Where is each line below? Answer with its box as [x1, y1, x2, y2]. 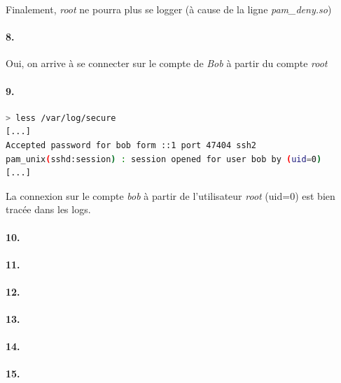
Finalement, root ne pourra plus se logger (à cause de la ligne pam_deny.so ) [6, 2, 332, 16]
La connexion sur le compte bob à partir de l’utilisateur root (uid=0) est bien [6, 188, 335, 203]
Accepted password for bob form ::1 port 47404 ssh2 [6, 140, 256, 150]
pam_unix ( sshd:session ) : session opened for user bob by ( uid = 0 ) [6, 154, 322, 164]
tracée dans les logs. [6, 202, 91, 217]
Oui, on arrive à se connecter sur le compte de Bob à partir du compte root [6, 56, 328, 71]
